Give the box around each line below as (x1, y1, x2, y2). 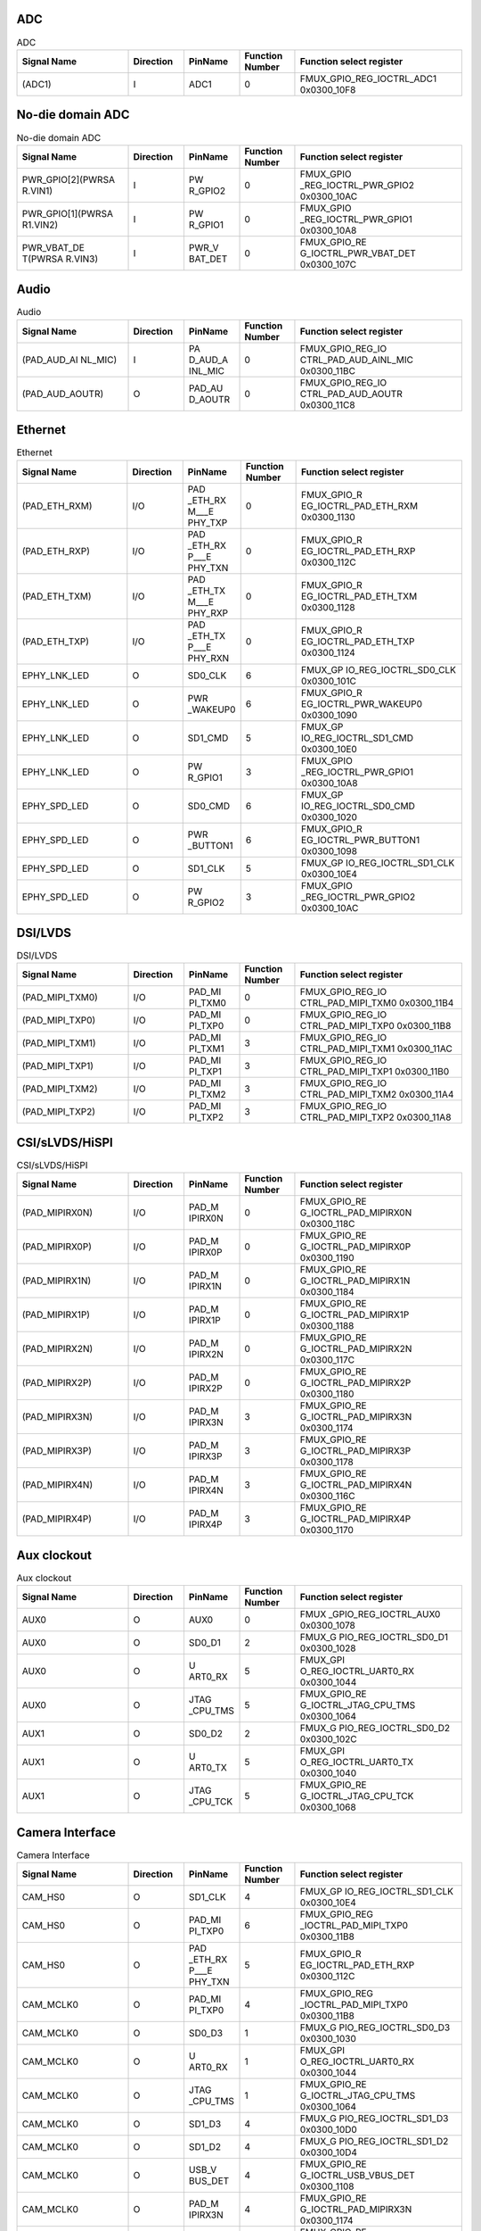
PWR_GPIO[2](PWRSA (21, 173, 116, 186)
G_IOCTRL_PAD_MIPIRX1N (299, 1274, 411, 1287)
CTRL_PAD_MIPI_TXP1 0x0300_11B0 (299, 1066, 450, 1078)
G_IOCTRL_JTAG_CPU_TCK (299, 1790, 414, 1803)
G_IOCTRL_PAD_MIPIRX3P (299, 1445, 412, 1457)
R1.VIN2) (21, 219, 59, 231)
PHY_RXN (187, 651, 230, 664)
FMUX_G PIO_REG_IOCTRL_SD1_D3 (299, 2112, 449, 2125)
